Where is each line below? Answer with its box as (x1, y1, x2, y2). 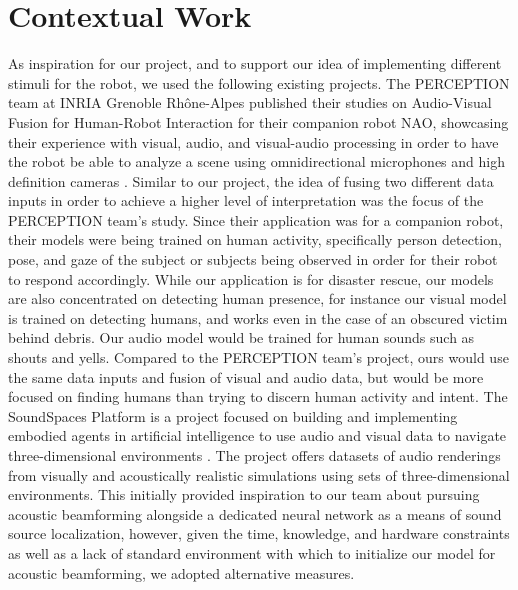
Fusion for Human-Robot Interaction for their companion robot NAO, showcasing (8, 111, 509, 132)
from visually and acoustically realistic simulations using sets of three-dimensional (8, 464, 510, 485)
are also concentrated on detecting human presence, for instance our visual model (8, 288, 507, 309)
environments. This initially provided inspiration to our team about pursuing (8, 484, 480, 505)
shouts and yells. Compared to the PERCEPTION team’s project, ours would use (8, 347, 509, 368)
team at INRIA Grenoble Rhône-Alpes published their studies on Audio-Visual (8, 92, 492, 113)
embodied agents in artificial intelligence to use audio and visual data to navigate (8, 425, 507, 446)
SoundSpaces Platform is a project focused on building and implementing (8, 405, 458, 426)
